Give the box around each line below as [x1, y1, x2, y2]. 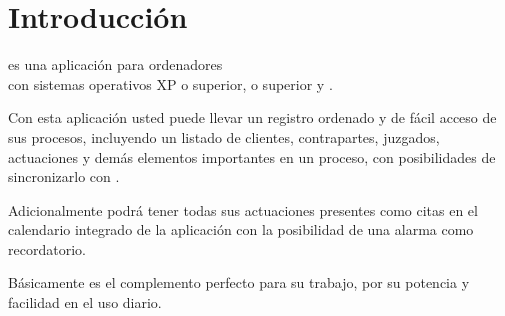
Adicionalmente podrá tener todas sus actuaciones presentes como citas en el [8, 199, 478, 220]
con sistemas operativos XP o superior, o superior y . [8, 73, 333, 94]
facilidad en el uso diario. [8, 292, 162, 313]
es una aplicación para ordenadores [8, 54, 223, 75]
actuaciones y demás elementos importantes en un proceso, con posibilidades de [8, 146, 496, 167]
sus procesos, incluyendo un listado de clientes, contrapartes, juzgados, [8, 126, 440, 147]
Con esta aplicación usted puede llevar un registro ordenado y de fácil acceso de [8, 107, 497, 128]
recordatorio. [8, 238, 86, 259]
